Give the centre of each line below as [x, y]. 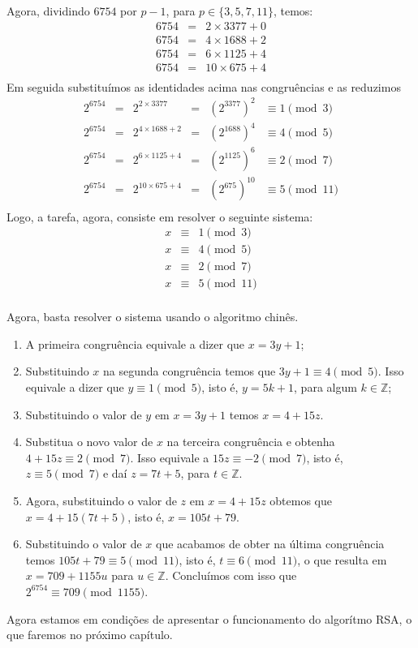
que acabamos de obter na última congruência [270, 544]
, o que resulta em [342, 559]
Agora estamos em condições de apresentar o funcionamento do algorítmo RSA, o [209, 618]
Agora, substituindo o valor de [101, 500]
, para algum [325, 387]
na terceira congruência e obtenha [251, 442]
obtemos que [301, 500]
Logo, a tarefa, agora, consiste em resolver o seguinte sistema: [160, 216]
